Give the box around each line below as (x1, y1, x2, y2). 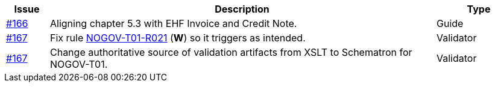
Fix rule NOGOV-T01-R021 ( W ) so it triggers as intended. (49, 32, 306, 44)
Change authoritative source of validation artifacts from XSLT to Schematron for (49, 46, 412, 58)
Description (215, 3, 270, 15)
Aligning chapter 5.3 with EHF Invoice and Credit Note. (49, 17, 297, 29)
